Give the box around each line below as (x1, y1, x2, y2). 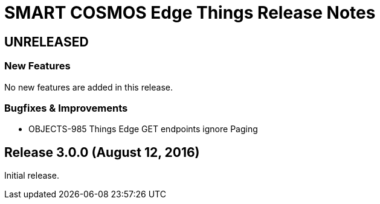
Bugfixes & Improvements (4, 101, 128, 114)
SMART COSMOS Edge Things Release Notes (4, 2, 376, 23)
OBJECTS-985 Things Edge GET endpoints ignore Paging (28, 124, 258, 135)
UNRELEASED (4, 34, 89, 49)
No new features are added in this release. (4, 81, 173, 92)
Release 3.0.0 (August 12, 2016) (4, 144, 200, 160)
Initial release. (4, 170, 59, 181)
